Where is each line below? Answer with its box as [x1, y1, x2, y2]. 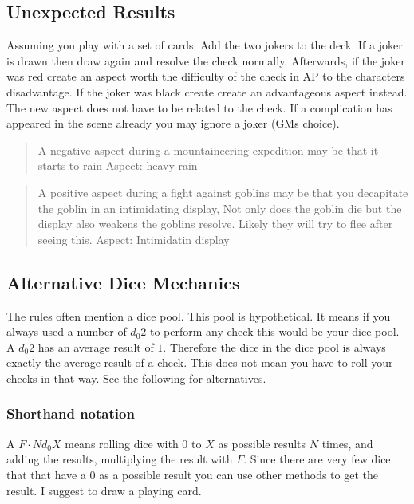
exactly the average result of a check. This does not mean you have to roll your [6, 354, 393, 371]
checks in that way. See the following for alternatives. [6, 369, 266, 386]
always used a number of [6, 323, 127, 340]
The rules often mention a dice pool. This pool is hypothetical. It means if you [6, 307, 391, 324]
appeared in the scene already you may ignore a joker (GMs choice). [6, 115, 340, 132]
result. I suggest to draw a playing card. [6, 482, 202, 498]
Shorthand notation [6, 404, 135, 423]
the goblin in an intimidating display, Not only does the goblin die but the [37, 199, 402, 216]
